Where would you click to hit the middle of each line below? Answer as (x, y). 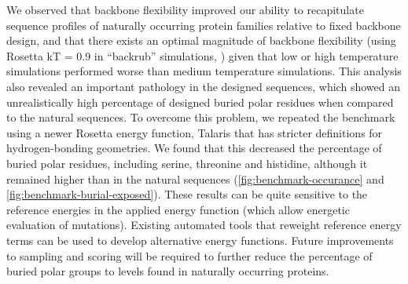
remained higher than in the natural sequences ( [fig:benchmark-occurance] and (195, 178)
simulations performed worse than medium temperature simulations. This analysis (204, 71)
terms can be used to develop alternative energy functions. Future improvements (200, 240)
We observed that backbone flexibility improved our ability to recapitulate (185, 9)
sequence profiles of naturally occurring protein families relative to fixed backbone (204, 25)
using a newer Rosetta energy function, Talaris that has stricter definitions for (195, 132)
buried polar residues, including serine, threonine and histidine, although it (187, 163)
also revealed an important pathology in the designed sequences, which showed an (203, 86)
